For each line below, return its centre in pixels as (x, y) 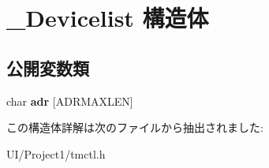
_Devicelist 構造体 (108, 18)
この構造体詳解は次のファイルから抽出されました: (135, 127)
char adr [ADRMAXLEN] (70, 101)
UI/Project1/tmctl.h (56, 153)
